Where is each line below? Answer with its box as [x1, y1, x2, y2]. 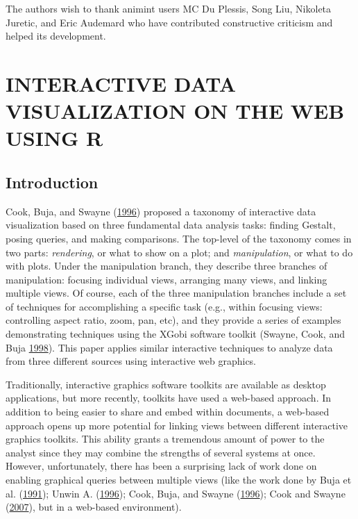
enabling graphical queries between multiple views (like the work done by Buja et [6, 472, 352, 487]
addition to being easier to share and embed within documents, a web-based [6, 404, 330, 419]
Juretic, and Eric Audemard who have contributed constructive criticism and [6, 15, 333, 29]
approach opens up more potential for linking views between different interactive [6, 418, 348, 432]
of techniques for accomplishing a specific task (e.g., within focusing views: [6, 299, 323, 313]
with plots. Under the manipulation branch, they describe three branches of [6, 258, 327, 273]
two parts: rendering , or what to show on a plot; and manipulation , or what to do [6, 245, 353, 259]
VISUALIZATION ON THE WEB [6, 97, 345, 125]
